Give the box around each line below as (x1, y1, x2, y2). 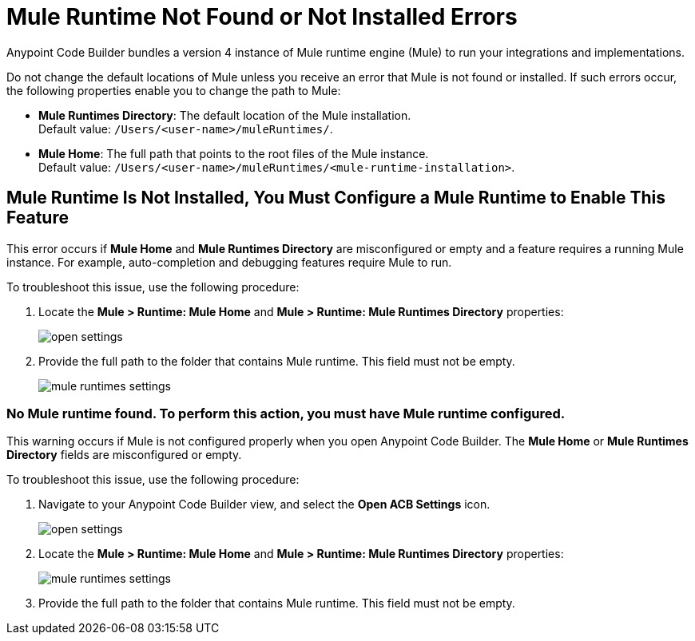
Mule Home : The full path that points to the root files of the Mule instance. (38, 146, 429, 160)
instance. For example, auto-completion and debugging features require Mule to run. (6, 255, 452, 269)
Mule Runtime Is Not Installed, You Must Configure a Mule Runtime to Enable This (6, 188, 666, 208)
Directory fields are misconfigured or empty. (6, 448, 242, 462)
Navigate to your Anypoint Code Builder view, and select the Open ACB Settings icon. (38, 497, 490, 512)
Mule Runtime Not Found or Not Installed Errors (6, 3, 518, 30)
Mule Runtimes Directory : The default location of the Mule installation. (38, 108, 411, 122)
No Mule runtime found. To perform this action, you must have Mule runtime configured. (6, 405, 566, 421)
